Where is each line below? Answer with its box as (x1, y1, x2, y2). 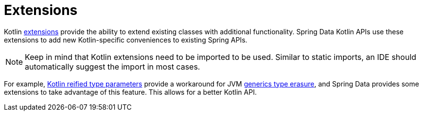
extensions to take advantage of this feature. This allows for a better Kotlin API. (4, 87, 257, 96)
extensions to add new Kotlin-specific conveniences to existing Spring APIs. (4, 35, 247, 44)
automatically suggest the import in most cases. (25, 61, 200, 72)
